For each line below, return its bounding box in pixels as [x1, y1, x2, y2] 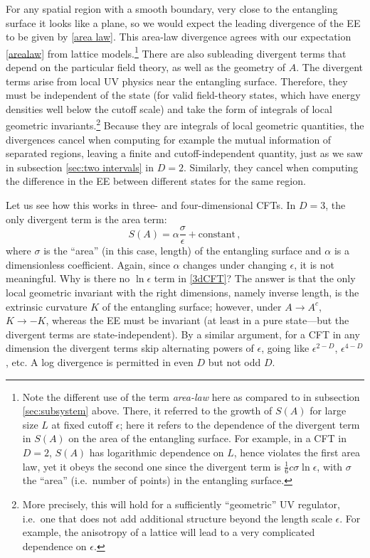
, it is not [294, 257, 334, 272]
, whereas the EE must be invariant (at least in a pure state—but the [46, 313, 349, 328]
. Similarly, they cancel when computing [183, 159, 359, 174]
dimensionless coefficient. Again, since [6, 257, 170, 272]
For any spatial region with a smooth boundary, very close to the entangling [6, 1, 338, 16]
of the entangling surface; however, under [102, 299, 282, 313]
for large [310, 403, 347, 418]
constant [198, 229, 236, 240]
